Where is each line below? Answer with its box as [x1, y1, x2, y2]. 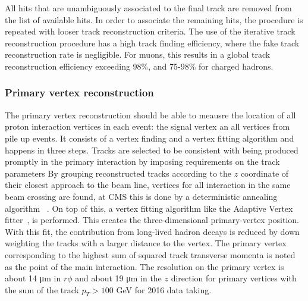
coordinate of [240, 167, 289, 179]
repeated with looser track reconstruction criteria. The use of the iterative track [5, 25, 296, 37]
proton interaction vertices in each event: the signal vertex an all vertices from [5, 120, 290, 133]
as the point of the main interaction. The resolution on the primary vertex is [5, 260, 284, 272]
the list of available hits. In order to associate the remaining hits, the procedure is [5, 13, 303, 26]
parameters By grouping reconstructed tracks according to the [5, 167, 232, 179]
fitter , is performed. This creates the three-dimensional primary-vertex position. [5, 214, 299, 226]
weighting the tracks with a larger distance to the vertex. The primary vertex [5, 237, 287, 249]
